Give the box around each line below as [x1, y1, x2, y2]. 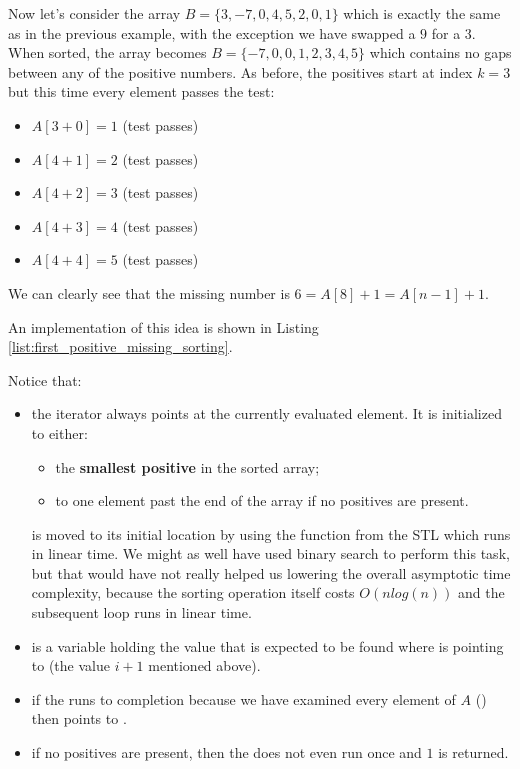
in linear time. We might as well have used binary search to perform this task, [31, 543, 510, 564]
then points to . [31, 708, 127, 729]
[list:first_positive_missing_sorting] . [8, 336, 233, 357]
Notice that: [8, 369, 82, 390]
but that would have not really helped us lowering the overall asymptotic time [31, 562, 511, 583]
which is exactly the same [343, 3, 501, 23]
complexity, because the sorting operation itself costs [31, 582, 355, 603]
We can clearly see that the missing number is [8, 282, 290, 303]
